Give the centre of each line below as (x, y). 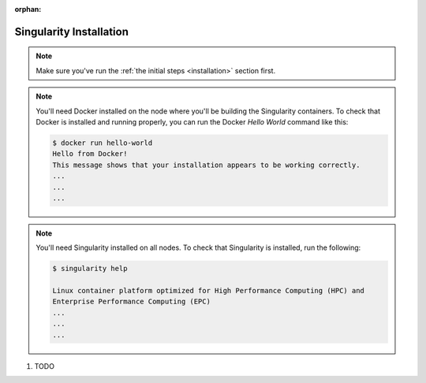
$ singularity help (90, 269)
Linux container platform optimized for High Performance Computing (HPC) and (208, 291)
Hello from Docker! (90, 154)
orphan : (28, 9)
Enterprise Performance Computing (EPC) (131, 302)
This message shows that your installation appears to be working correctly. (206, 165)
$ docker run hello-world (103, 143)
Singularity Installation (72, 32)
